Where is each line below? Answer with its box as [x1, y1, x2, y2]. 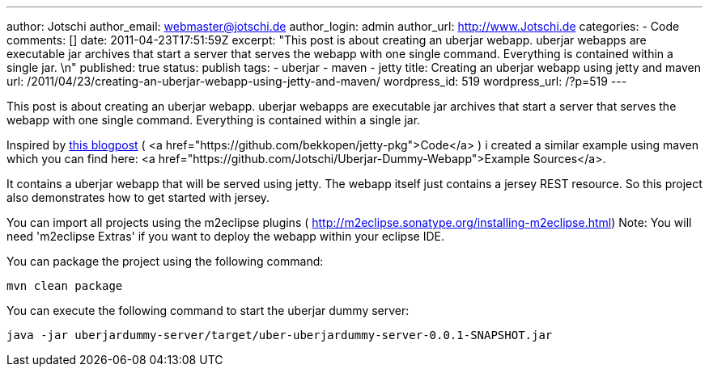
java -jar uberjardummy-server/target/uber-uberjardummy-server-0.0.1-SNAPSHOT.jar [6, 329, 553, 342]
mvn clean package [6, 279, 123, 292]
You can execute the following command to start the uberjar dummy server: [6, 304, 410, 317]
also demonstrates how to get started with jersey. [6, 191, 270, 204]
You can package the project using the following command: [6, 254, 324, 268]
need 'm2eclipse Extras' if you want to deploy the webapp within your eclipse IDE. [6, 229, 444, 243]
